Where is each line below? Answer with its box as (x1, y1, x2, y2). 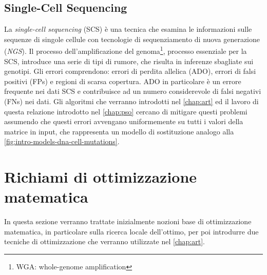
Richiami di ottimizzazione (4, 166, 197, 187)
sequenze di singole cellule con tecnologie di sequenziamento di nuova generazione (4, 33, 260, 44)
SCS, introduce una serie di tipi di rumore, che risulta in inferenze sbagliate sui (4, 55, 254, 66)
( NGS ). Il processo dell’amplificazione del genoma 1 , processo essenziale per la (4, 44, 247, 56)
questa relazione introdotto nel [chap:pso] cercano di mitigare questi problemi (4, 106, 247, 116)
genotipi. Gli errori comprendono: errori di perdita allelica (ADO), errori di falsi (4, 66, 256, 76)
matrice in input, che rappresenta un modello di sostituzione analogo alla (4, 126, 234, 136)
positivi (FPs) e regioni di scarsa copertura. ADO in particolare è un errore (4, 75, 241, 86)
